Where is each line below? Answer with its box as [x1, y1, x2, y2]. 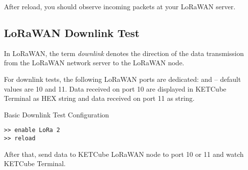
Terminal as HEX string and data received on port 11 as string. [4, 93, 195, 103]
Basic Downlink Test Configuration [4, 109, 109, 119]
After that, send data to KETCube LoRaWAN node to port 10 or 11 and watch [4, 149, 244, 159]
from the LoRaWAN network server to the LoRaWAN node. [4, 57, 184, 68]
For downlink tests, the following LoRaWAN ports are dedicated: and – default [4, 74, 241, 84]
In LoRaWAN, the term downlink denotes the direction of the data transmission [4, 48, 244, 58]
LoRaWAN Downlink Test [4, 25, 140, 40]
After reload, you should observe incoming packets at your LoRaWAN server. [4, 1, 236, 11]
